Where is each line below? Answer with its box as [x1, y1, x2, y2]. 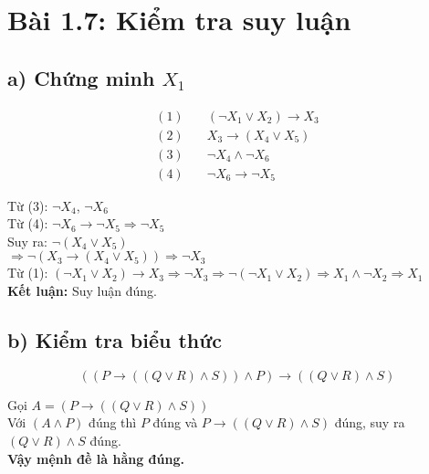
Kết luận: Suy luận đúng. [7, 281, 157, 300]
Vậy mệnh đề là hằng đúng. [7, 448, 184, 468]
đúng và [152, 413, 198, 432]
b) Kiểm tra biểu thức [7, 326, 223, 354]
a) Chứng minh [7, 63, 155, 91]
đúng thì [89, 413, 137, 432]
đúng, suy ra [334, 413, 405, 432]
